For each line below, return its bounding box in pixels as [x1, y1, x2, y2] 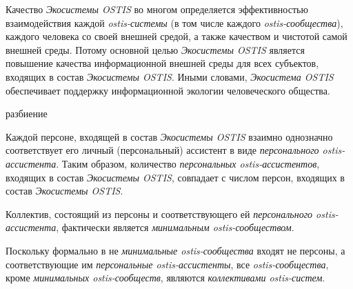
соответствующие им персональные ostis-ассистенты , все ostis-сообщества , [6, 257, 329, 271]
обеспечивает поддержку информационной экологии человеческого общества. [6, 83, 330, 97]
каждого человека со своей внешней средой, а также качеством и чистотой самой [6, 29, 347, 43]
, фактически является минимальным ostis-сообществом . [56, 220, 294, 235]
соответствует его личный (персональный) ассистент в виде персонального [6, 143, 319, 157]
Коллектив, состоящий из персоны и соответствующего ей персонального [6, 206, 313, 221]
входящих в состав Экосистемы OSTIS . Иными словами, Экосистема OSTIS [6, 69, 334, 83]
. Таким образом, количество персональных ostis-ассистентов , [56, 156, 320, 170]
